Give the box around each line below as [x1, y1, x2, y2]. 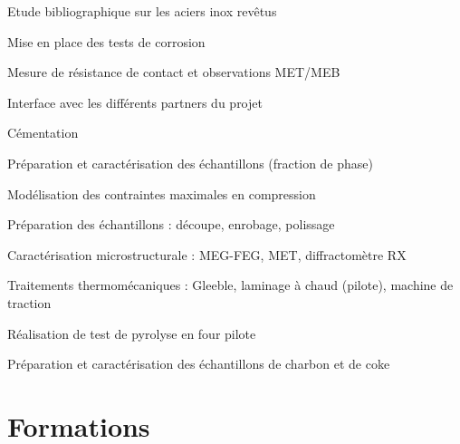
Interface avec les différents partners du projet [7, 92, 263, 111]
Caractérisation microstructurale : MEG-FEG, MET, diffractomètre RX [7, 245, 407, 264]
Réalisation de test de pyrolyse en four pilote [7, 323, 256, 343]
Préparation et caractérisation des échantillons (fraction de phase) [7, 153, 373, 172]
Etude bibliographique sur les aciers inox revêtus [7, 2, 277, 20]
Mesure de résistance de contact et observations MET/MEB [7, 63, 340, 82]
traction [7, 293, 52, 312]
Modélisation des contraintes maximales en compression [7, 184, 316, 203]
